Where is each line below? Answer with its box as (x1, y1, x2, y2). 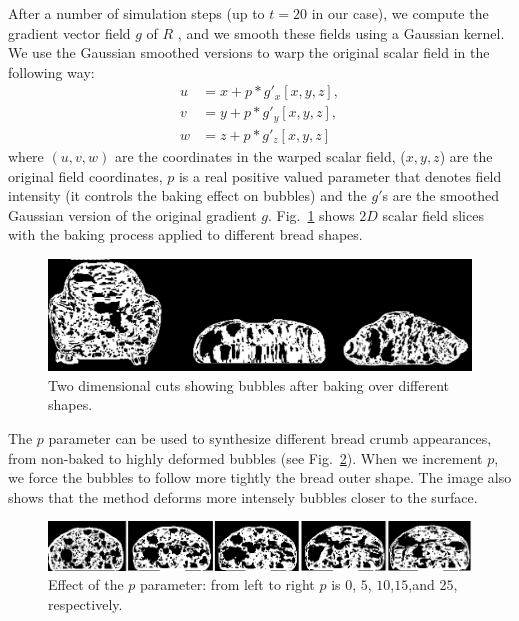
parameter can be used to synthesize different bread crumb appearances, (48, 427, 492, 448)
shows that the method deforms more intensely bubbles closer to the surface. (8, 486, 478, 507)
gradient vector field (8, 22, 131, 43)
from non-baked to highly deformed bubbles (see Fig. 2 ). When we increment (8, 447, 483, 468)
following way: (8, 61, 95, 82)
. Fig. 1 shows (267, 204, 355, 225)
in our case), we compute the (311, 3, 489, 23)
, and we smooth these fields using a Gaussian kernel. (177, 22, 505, 43)
